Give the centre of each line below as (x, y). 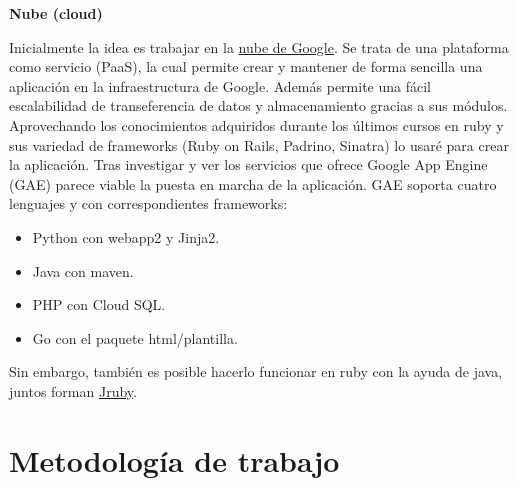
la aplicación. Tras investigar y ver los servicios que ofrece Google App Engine (248, 164)
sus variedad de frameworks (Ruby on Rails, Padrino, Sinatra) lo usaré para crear (259, 144)
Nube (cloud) (56, 13)
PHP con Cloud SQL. (99, 304)
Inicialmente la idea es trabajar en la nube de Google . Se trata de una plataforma (259, 46)
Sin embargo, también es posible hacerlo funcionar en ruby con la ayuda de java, (256, 371)
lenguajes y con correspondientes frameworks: (148, 203)
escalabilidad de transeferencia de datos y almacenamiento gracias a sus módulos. (258, 105)
